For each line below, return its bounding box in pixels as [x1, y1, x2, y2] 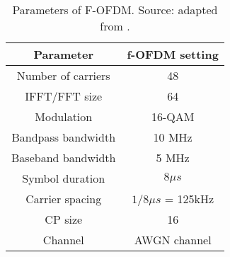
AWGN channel [134, 232, 212, 248]
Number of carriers [16, 67, 110, 84]
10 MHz [153, 129, 192, 145]
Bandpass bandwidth [11, 129, 116, 145]
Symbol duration [22, 170, 105, 186]
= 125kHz [164, 190, 214, 207]
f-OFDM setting [127, 46, 219, 62]
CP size [45, 211, 83, 227]
